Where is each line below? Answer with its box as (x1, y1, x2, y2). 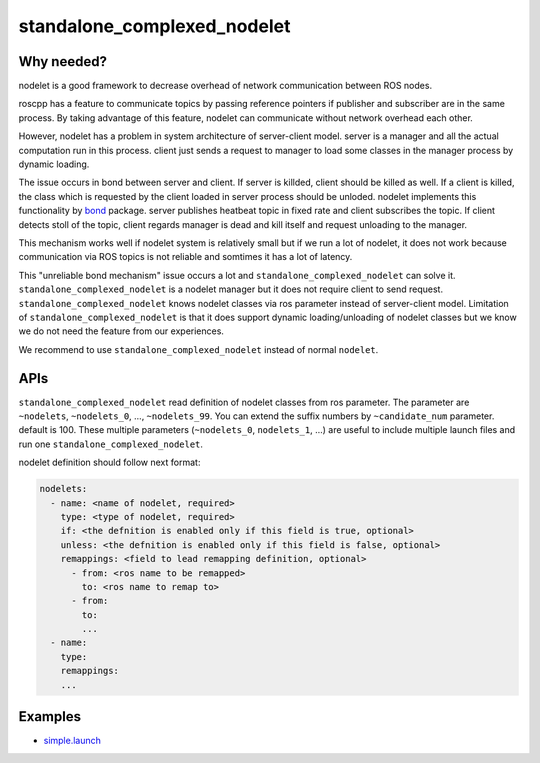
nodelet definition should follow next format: (18, 456, 201, 469)
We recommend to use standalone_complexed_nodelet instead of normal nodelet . (18, 343, 379, 355)
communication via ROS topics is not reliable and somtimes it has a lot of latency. (18, 251, 353, 263)
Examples (18, 708, 82, 725)
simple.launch (43, 735, 102, 747)
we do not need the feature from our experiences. (18, 325, 225, 337)
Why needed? (18, 53, 107, 70)
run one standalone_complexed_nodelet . (18, 438, 204, 450)
